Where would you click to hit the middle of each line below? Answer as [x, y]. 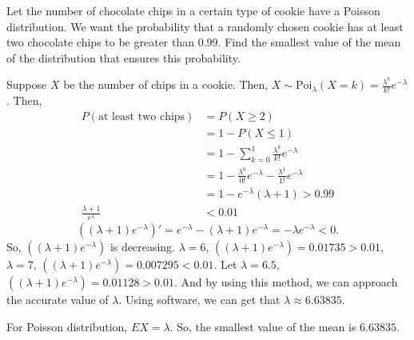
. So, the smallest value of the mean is [263, 326]
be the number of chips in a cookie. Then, [166, 84]
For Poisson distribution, [67, 326]
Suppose [27, 84]
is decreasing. [142, 247]
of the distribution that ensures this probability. [123, 57]
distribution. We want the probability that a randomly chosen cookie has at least [205, 26]
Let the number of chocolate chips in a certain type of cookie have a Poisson [193, 10]
